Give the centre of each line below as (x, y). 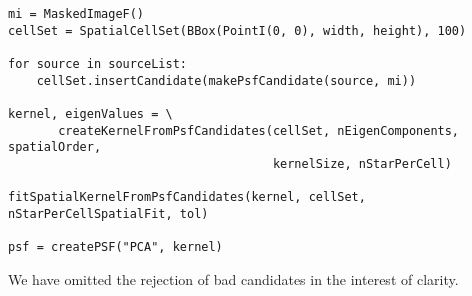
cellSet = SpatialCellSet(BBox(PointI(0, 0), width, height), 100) (237, 30)
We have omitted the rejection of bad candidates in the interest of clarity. (233, 278)
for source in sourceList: (97, 63)
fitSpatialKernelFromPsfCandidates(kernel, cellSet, (187, 197)
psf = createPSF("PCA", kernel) (115, 247)
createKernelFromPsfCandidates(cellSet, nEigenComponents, (259, 130)
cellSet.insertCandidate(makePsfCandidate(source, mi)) (226, 80)
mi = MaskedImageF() (76, 14)
